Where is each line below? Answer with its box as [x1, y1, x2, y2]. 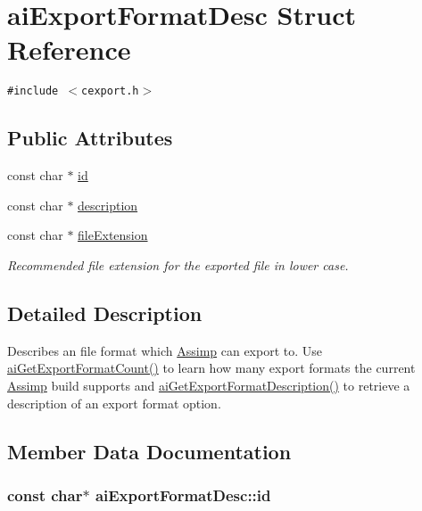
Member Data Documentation [7, 437, 292, 465]
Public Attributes [7, 124, 173, 152]
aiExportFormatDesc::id [95, 483, 271, 506]
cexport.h [81, 85, 139, 98]
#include [7, 85, 59, 98]
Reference [7, 31, 131, 68]
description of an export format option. [7, 393, 221, 412]
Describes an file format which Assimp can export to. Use [7, 341, 323, 359]
